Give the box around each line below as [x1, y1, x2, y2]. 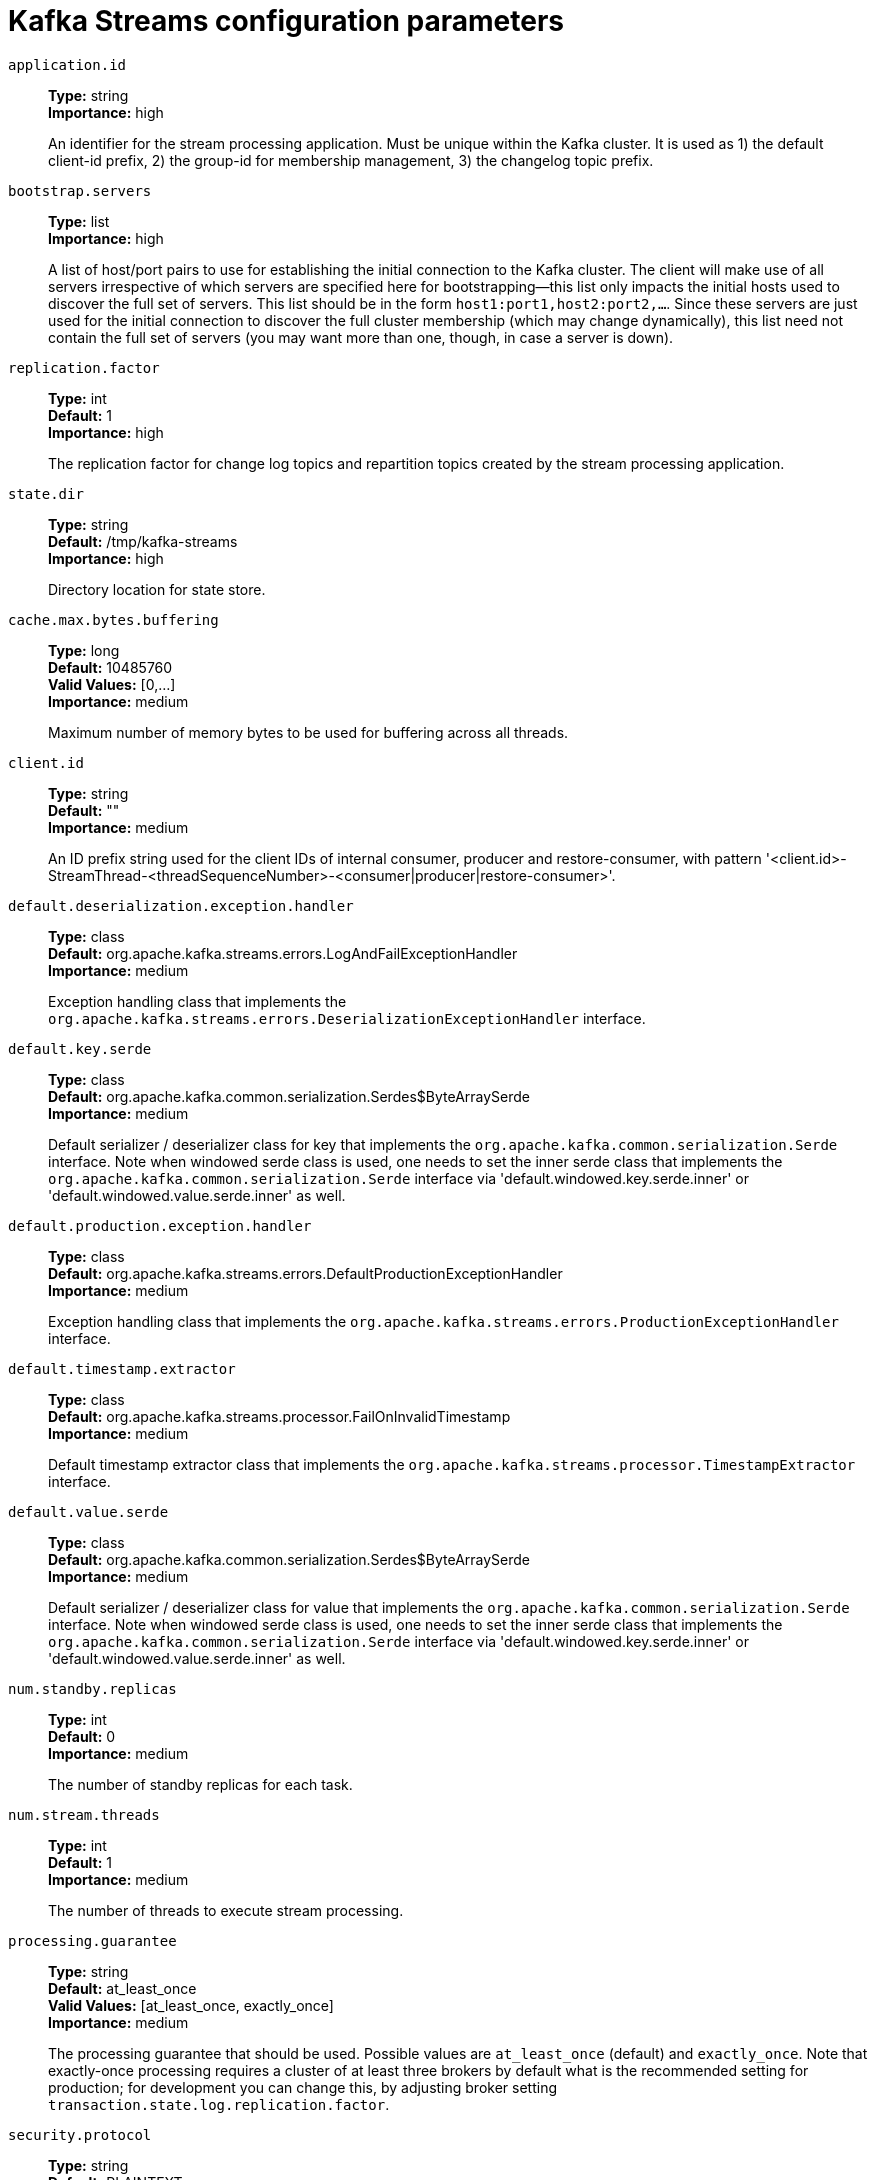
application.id [8, 56, 127, 73]
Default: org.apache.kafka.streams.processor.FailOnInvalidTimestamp [48, 1407, 511, 1425]
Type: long [48, 641, 120, 659]
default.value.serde [8, 1503, 169, 1520]
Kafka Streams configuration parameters [8, 4, 564, 38]
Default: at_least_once [48, 1979, 197, 1997]
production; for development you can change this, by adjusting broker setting [48, 2078, 557, 2096]
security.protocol [8, 2126, 152, 2143]
